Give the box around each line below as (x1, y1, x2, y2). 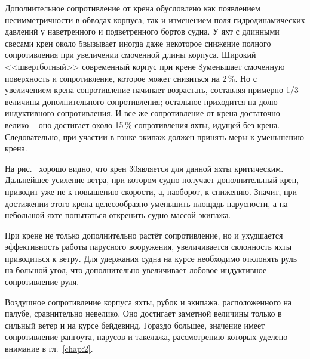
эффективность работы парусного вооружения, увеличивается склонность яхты (5, 240, 292, 253)
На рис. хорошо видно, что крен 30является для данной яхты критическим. (5, 162, 284, 174)
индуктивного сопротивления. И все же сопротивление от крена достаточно (5, 107, 280, 119)
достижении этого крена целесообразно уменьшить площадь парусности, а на (5, 197, 288, 209)
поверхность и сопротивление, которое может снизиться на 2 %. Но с (5, 72, 257, 84)
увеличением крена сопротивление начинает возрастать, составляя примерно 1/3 (5, 83, 299, 96)
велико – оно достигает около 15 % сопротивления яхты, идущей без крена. (5, 118, 280, 131)
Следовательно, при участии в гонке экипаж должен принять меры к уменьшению (5, 130, 304, 143)
